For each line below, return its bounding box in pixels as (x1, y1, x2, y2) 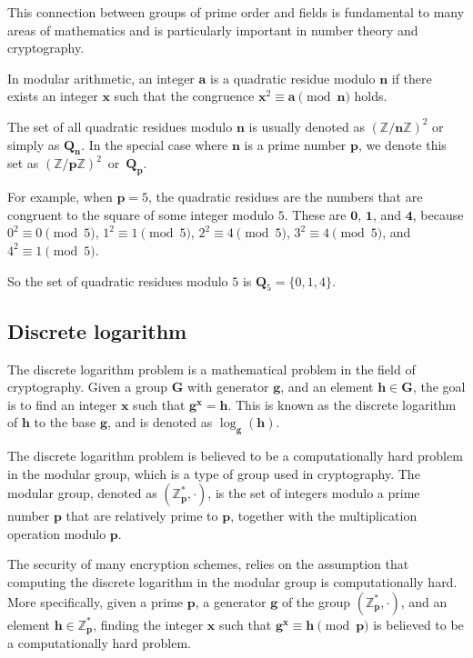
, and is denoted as (107, 413, 213, 432)
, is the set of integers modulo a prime (207, 484, 420, 503)
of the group (281, 592, 351, 611)
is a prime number (244, 135, 347, 154)
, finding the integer (93, 614, 204, 633)
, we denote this (357, 135, 447, 154)
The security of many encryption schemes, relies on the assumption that (7, 554, 409, 573)
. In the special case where (81, 135, 228, 154)
